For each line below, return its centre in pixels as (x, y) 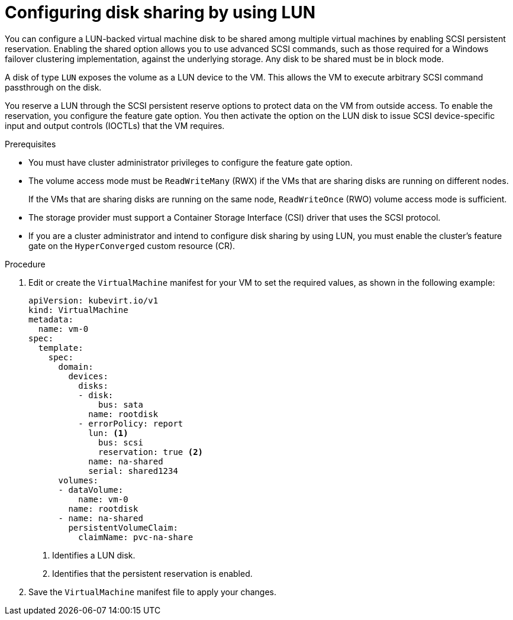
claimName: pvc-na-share (136, 537)
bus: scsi (121, 442)
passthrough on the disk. (53, 87)
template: (61, 348)
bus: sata (121, 404)
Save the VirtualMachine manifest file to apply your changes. (153, 592)
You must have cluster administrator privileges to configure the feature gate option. (191, 162)
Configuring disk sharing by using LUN (160, 12)
